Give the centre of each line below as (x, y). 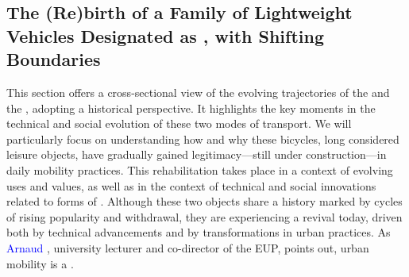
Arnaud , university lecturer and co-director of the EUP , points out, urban (188, 247)
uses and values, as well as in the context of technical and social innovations (191, 185)
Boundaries (54, 59)
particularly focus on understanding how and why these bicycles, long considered (203, 138)
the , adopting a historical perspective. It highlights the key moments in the (191, 108)
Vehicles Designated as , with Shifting (166, 35)
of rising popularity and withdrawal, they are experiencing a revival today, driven (204, 216)
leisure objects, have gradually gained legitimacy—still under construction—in (197, 154)
